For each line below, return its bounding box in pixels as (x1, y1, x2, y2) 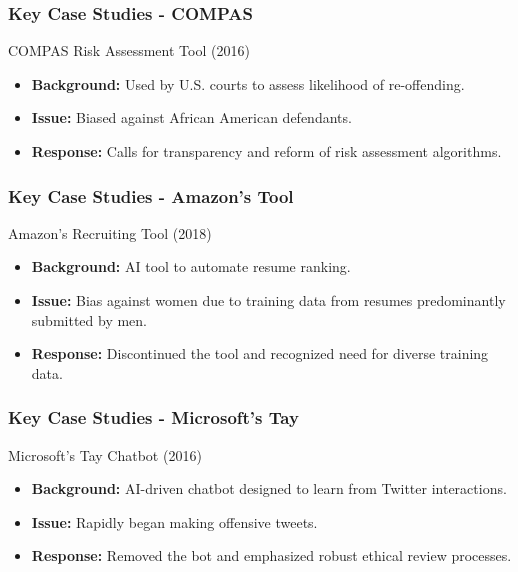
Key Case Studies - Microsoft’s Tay (8, 405, 299, 430)
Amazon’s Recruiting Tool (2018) (8, 222, 212, 243)
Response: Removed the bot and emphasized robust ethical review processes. (31, 545, 512, 566)
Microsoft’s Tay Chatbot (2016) (8, 444, 202, 465)
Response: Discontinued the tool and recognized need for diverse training (31, 343, 489, 364)
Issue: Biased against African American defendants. (31, 107, 352, 128)
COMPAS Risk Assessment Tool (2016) (8, 40, 250, 61)
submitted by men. (31, 309, 147, 330)
